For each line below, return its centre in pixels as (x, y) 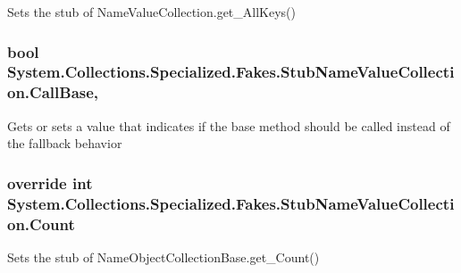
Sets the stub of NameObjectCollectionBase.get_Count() (163, 256)
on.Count (41, 223)
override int (50, 182)
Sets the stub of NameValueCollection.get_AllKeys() (152, 12)
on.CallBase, (53, 92)
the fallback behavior (65, 143)
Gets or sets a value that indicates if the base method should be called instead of (229, 125)
